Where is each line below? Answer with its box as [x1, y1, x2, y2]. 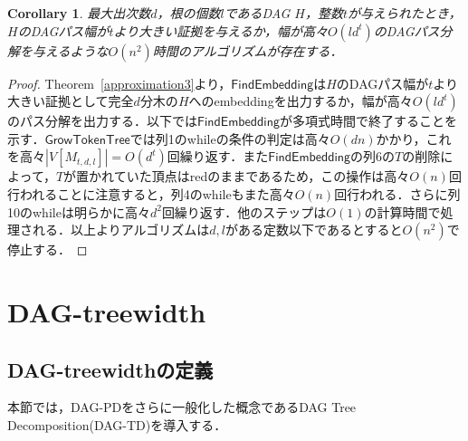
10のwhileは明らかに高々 [7, 202, 150, 221]
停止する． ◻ [7, 240, 88, 259]
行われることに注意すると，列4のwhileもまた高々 [7, 184, 295, 203]
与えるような [32, 41, 109, 60]
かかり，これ [376, 129, 452, 148]
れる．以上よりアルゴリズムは [32, 220, 210, 239]
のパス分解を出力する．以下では [7, 111, 197, 130]
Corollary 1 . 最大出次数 [7, 4, 151, 22]
